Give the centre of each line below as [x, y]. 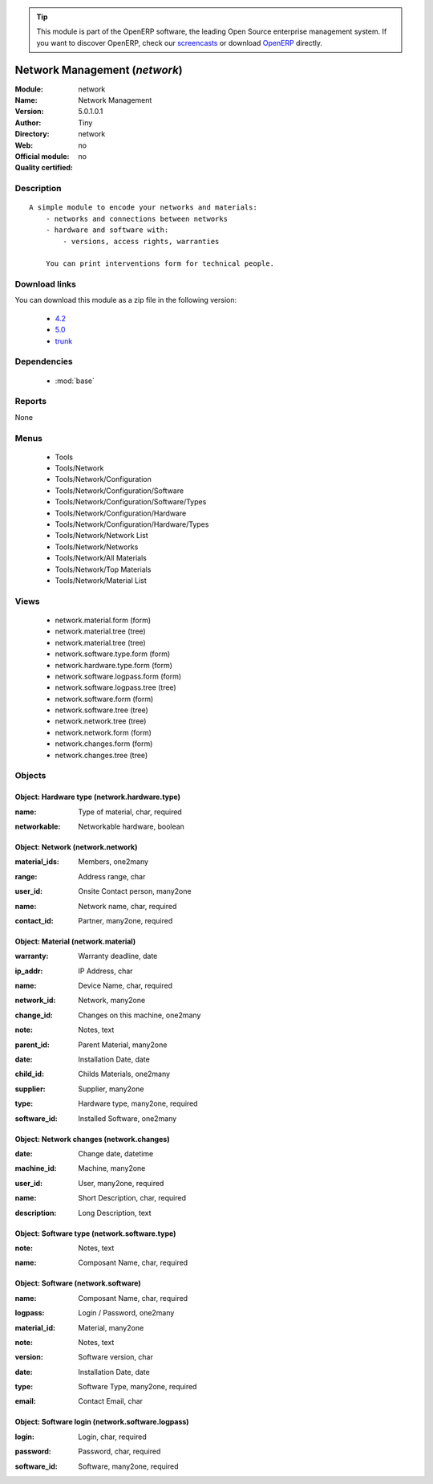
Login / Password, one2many [126, 1313]
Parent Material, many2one [123, 1045]
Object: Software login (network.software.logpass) [102, 1422]
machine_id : [36, 1168]
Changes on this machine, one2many [140, 1015]
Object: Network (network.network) [76, 846]
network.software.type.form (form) [113, 654]
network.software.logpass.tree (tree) [115, 687]
